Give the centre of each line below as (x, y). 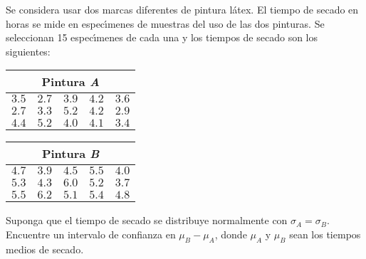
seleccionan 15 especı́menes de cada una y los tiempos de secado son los (162, 37)
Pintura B (70, 154)
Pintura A (70, 82)
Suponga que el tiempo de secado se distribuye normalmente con (147, 220)
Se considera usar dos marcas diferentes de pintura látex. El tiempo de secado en (182, 9)
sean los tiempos (325, 234)
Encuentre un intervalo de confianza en (91, 234)
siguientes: (28, 51)
